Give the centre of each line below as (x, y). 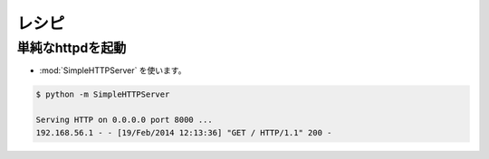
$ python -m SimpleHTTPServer (103, 94)
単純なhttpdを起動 (72, 48)
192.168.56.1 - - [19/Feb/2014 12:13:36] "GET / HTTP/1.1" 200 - (184, 132)
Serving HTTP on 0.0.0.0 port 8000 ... (124, 120)
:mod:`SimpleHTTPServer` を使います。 (113, 70)
